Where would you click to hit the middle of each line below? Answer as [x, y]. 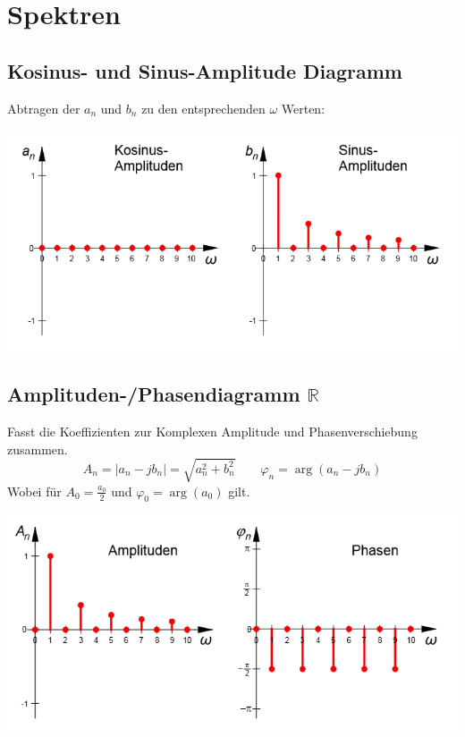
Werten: [303, 108]
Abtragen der [44, 108]
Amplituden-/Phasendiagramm [154, 394]
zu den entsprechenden [203, 108]
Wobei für [34, 491]
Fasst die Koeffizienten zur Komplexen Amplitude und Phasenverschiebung [212, 431]
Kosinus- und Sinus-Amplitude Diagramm [205, 70]
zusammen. [38, 449]
